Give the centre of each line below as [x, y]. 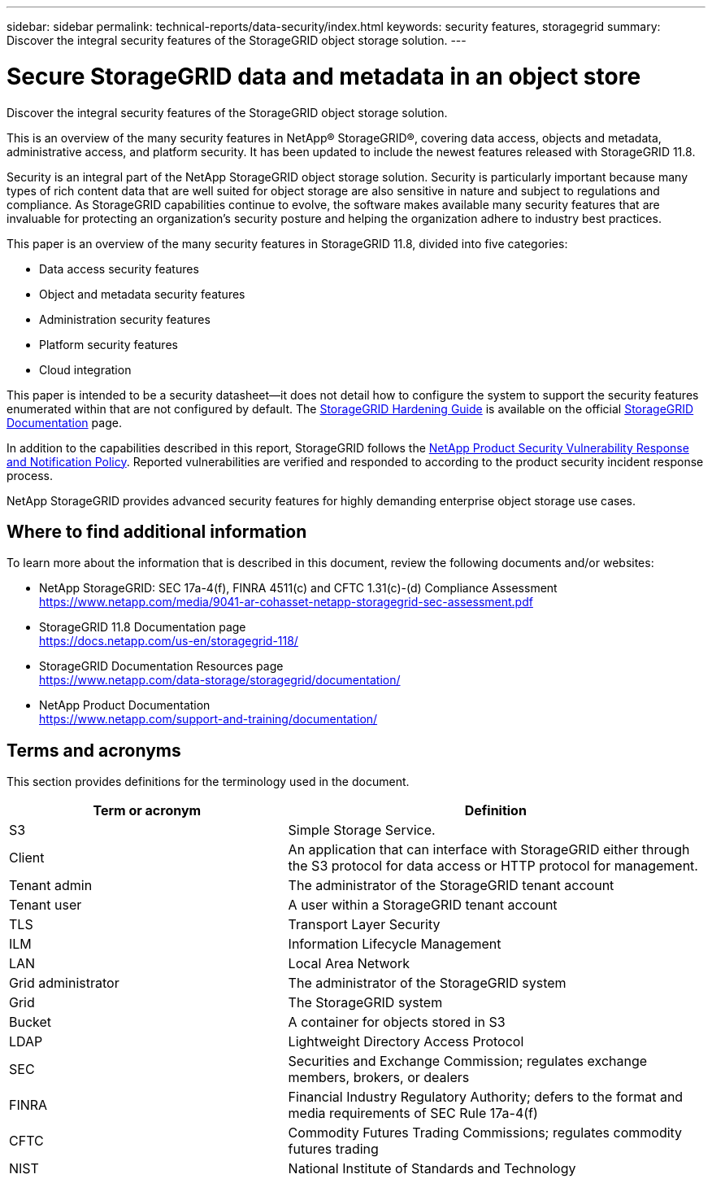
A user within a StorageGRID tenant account [423, 905]
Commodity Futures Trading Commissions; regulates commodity [485, 1133]
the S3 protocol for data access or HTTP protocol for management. [493, 866]
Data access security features [119, 268]
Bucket [30, 1022]
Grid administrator [64, 983]
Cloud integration [85, 369]
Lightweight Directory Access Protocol [406, 1042]
